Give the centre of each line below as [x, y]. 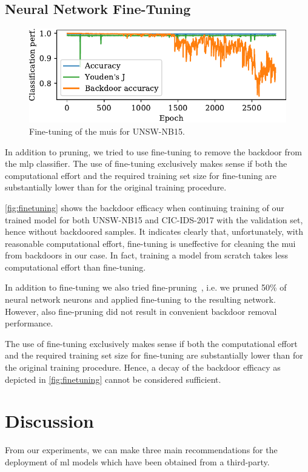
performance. [29, 323]
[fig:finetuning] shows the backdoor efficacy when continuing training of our [145, 207]
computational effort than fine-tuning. [75, 267]
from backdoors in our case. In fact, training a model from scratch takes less [146, 255]
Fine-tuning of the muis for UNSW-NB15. [107, 131]
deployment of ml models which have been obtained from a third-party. [137, 461]
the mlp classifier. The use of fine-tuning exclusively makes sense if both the [146, 164]
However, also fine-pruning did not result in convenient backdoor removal [141, 311]
